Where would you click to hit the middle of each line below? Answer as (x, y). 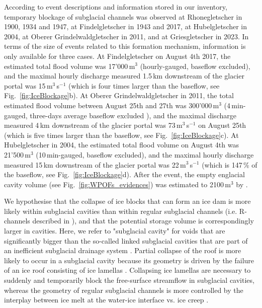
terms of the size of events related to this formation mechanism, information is (125, 46)
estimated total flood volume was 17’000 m (70, 66)
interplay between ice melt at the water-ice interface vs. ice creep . (106, 300)
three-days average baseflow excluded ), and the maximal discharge (133, 115)
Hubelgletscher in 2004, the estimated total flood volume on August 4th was (121, 145)
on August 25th (222, 125)
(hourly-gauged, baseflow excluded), (195, 66)
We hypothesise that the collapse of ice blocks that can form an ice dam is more (127, 201)
